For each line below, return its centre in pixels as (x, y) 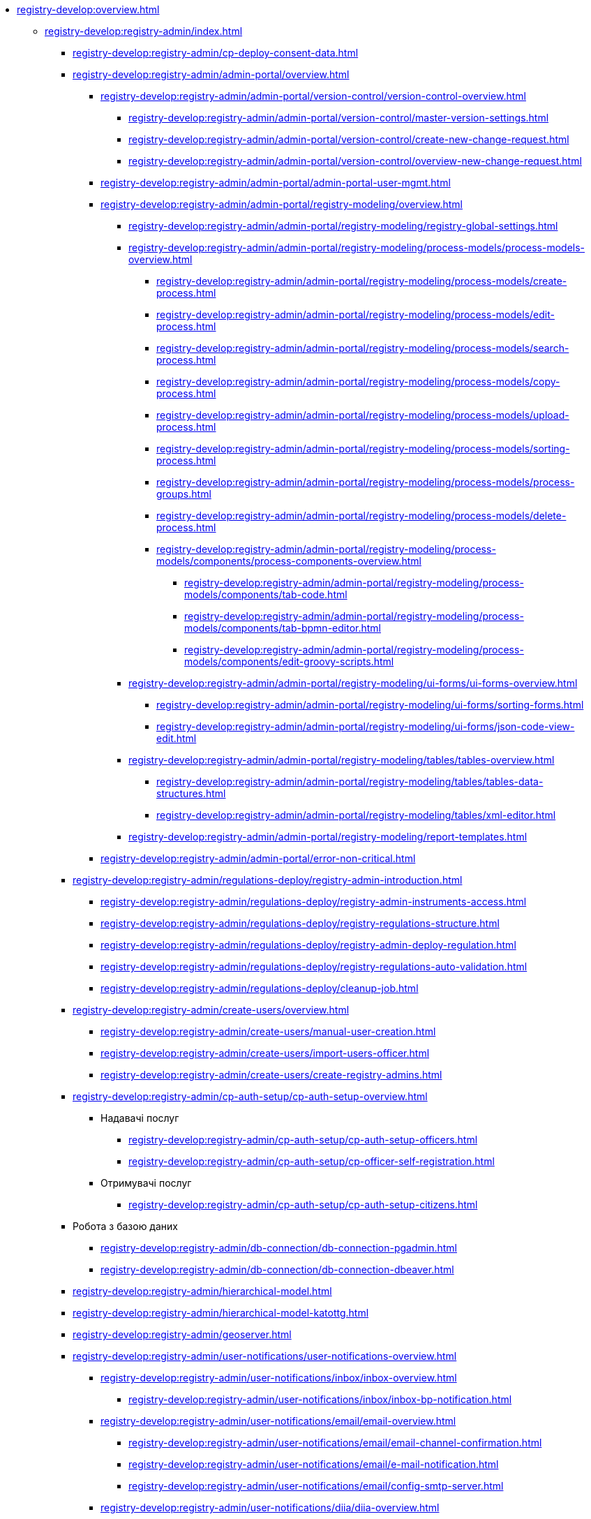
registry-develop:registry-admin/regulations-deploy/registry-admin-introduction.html (268, 880)
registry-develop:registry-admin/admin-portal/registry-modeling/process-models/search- (363, 348)
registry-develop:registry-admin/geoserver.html (182, 1334)
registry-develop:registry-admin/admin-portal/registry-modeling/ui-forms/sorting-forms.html (370, 705)
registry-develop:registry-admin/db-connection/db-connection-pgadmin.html (279, 1248)
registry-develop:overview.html (88, 9)
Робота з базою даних (125, 1226)
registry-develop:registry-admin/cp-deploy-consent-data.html (216, 53)
